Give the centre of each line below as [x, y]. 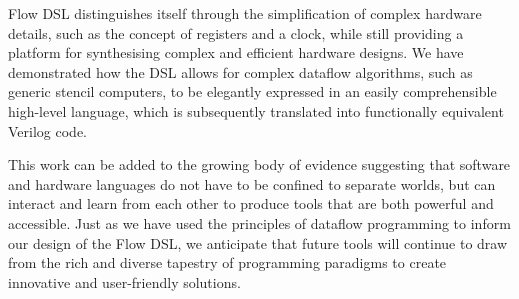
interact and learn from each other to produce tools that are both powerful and [251, 203]
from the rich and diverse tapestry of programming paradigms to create [227, 262]
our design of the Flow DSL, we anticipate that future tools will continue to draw [258, 242]
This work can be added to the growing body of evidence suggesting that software [259, 164]
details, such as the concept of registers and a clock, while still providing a [236, 32]
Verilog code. [47, 130]
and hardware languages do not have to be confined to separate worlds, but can [252, 183]
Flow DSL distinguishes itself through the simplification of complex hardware [245, 13]
